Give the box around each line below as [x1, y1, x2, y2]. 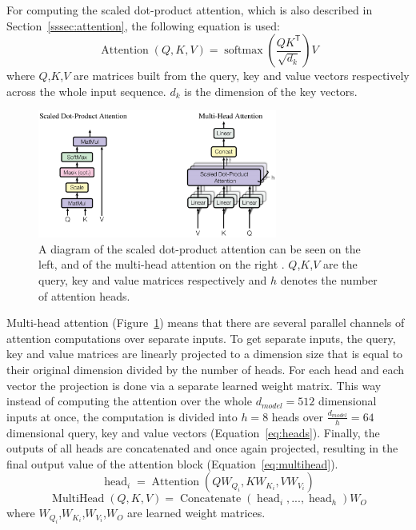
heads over [271, 408, 324, 424]
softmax [224, 45, 263, 57]
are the [322, 256, 358, 273]
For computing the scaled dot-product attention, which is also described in [6, 2, 373, 18]
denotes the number [280, 271, 378, 288]
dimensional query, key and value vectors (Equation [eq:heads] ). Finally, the [6, 424, 380, 440]
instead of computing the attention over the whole [6, 393, 252, 409]
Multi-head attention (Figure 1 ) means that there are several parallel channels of [6, 314, 405, 331]
